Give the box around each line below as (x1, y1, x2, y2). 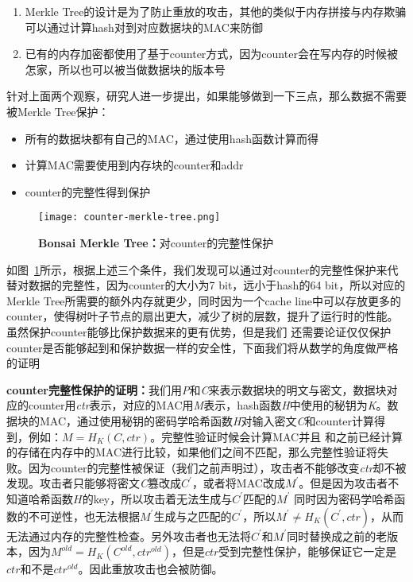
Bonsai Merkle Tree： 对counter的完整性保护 (38, 235, 274, 250)
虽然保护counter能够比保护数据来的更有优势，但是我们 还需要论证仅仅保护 (6, 323, 392, 339)
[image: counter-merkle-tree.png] (38, 211, 221, 223)
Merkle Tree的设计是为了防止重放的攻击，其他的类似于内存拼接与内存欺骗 (25, 3, 407, 19)
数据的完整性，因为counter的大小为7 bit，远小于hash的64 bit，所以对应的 (28, 277, 406, 293)
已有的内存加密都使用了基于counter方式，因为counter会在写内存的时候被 (25, 45, 398, 62)
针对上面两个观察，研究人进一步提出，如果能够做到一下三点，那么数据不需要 (6, 87, 407, 104)
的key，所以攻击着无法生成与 (82, 490, 233, 506)
